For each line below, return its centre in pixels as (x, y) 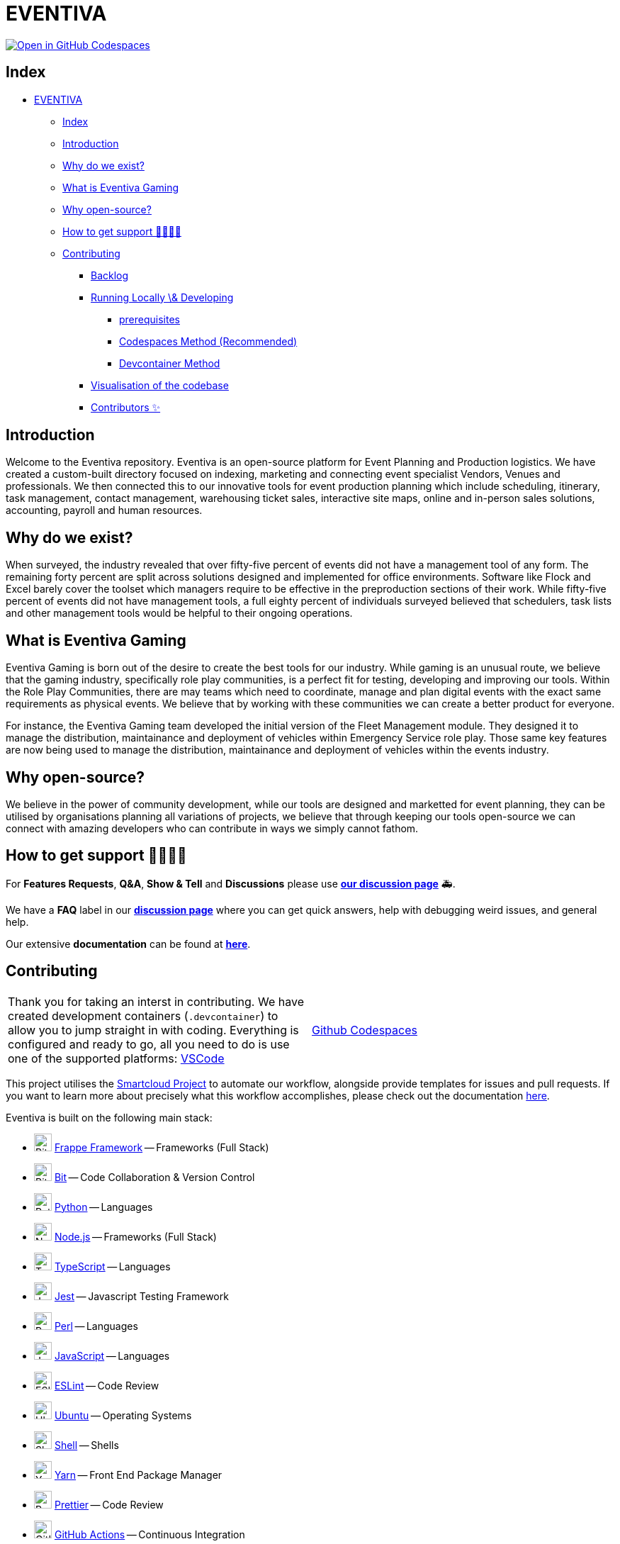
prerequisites (150, 319)
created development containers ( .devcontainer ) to (143, 1016)
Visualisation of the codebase (160, 385)
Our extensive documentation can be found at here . (128, 944)
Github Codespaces (365, 1030)
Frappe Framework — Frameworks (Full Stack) (162, 1147)
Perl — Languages (96, 1326)
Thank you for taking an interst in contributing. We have (156, 1001)
